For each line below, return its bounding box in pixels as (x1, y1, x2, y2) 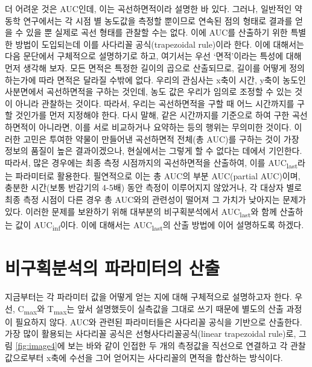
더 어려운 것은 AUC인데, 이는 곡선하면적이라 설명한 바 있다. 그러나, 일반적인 (5, 2, 292, 14)
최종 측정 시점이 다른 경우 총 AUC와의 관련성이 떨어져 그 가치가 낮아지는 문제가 (5, 193, 306, 206)
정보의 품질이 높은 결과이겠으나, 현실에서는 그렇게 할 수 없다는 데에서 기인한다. (5, 144, 302, 157)
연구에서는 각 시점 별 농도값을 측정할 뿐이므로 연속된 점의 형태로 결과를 (23, 14, 293, 27)
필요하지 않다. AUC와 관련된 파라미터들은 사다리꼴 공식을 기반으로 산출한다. (15, 315, 302, 328)
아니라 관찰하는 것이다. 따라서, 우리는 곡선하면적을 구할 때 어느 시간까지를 (15, 97, 294, 109)
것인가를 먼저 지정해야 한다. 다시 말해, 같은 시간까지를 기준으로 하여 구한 (15, 109, 290, 121)
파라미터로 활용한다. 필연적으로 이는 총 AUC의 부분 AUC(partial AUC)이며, (15, 169, 301, 182)
